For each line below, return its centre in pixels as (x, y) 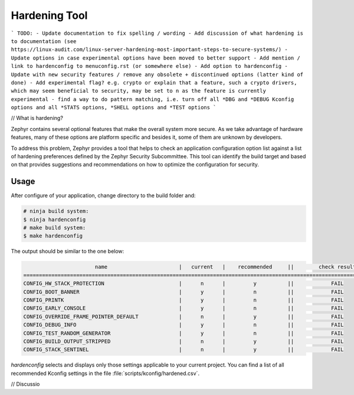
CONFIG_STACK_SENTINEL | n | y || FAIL (183, 350)
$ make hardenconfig (53, 236)
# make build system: (55, 228)
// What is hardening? (37, 118)
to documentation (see (44, 41)
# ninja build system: (56, 211)
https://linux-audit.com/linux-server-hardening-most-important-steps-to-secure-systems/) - (150, 50)
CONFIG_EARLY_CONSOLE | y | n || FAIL (183, 308)
